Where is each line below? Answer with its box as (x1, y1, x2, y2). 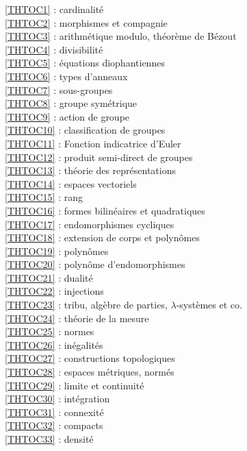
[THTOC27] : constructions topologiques (5, 351, 175, 365)
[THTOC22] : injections (5, 284, 104, 298)
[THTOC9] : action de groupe (5, 109, 130, 123)
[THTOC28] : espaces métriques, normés (5, 365, 174, 379)
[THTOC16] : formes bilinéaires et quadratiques (5, 203, 205, 217)
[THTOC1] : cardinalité (5, 2, 104, 16)
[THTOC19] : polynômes (5, 243, 109, 258)
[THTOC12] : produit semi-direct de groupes (5, 149, 193, 164)
